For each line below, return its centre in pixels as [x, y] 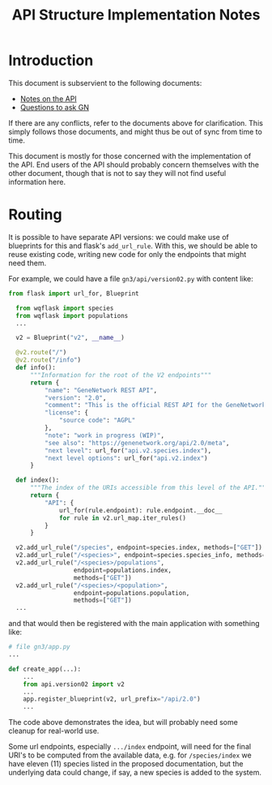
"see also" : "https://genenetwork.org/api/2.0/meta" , [137, 443]
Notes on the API [48, 98]
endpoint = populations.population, [132, 593]
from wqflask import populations [72, 315]
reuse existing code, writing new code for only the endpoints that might [127, 254]
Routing [35, 214]
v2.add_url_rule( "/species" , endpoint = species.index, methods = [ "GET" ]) [139, 548]
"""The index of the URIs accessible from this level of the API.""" [149, 488]
